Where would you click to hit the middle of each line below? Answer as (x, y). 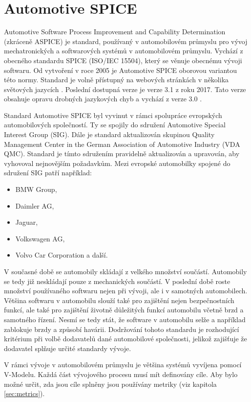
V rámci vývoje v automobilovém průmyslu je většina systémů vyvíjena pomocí (123, 365)
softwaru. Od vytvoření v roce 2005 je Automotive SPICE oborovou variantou (121, 70)
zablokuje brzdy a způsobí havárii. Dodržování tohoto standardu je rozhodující (122, 329)
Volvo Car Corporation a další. (62, 255)
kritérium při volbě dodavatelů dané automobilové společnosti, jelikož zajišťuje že (125, 339)
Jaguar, (27, 222)
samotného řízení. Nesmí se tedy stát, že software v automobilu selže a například (125, 319)
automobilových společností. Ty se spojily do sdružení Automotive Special (115, 125)
